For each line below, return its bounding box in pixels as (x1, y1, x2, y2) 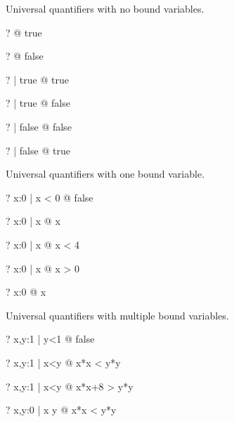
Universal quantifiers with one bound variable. (6, 166, 205, 181)
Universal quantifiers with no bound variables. (6, 1, 204, 15)
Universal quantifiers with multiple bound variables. (6, 308, 229, 322)
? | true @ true (6, 72, 69, 86)
